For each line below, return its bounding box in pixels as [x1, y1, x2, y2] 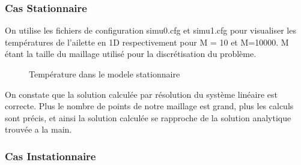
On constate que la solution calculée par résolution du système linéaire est [5, 88, 278, 100]
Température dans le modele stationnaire [29, 68, 180, 80]
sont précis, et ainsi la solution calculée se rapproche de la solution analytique [5, 111, 291, 124]
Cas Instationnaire [5, 148, 96, 163]
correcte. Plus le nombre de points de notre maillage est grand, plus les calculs [5, 100, 294, 112]
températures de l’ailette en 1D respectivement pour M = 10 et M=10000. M [5, 35, 289, 48]
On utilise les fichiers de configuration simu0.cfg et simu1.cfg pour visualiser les [5, 24, 296, 37]
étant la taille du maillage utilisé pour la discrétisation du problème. [5, 47, 257, 60]
